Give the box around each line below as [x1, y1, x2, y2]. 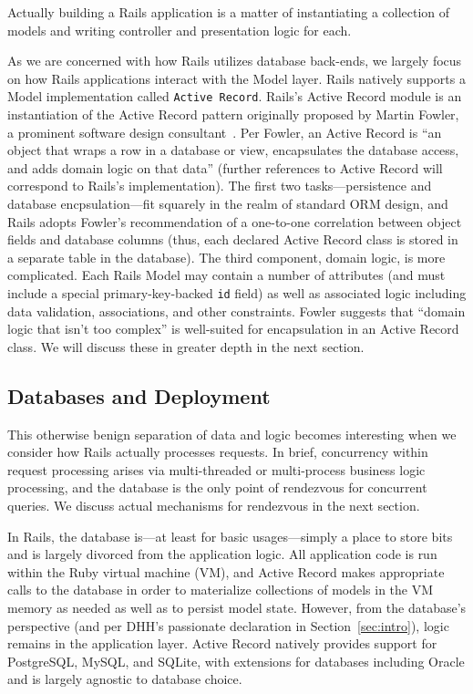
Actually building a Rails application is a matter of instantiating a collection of [7, 3, 450, 21]
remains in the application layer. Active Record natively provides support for [7, 634, 437, 653]
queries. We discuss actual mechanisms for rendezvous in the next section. [7, 495, 420, 514]
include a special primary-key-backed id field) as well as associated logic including [7, 283, 467, 302]
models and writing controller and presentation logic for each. [7, 20, 352, 39]
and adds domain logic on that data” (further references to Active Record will [7, 158, 443, 177]
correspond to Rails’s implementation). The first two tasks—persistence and [7, 176, 432, 195]
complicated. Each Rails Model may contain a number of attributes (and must [7, 265, 446, 285]
